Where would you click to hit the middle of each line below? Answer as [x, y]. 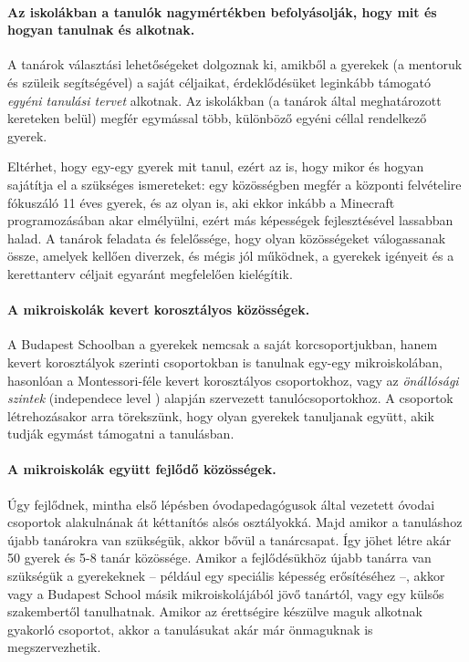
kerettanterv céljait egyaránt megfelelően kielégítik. [150, 273]
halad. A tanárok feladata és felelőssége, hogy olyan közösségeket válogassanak [227, 238]
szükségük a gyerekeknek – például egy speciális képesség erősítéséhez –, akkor [226, 576]
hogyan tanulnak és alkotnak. [101, 30]
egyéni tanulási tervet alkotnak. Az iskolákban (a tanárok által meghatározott [224, 100]
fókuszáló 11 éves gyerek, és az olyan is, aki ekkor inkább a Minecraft [201, 202]
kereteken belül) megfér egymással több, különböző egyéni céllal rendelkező [217, 118]
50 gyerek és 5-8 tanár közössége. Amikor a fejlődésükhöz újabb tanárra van [219, 558]
